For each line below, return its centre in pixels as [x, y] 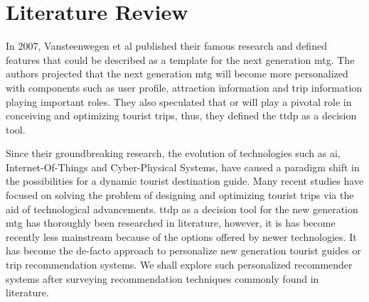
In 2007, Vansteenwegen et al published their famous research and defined [166, 46]
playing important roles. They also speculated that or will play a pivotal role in [179, 101]
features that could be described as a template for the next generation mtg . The [180, 59]
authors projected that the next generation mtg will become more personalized [177, 74]
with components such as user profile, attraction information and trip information [184, 87]
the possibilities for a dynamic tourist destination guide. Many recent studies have [185, 181]
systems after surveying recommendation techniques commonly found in [162, 278]
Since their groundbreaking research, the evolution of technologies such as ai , [173, 153]
